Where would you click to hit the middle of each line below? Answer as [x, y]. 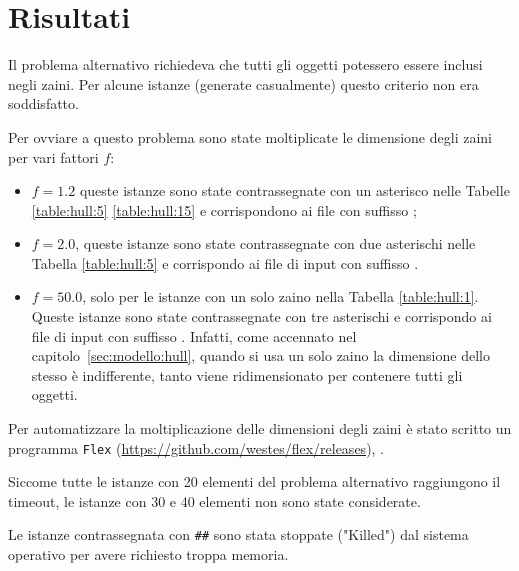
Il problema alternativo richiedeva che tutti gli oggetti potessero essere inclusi [245, 64]
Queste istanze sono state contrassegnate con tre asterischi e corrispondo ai [261, 316]
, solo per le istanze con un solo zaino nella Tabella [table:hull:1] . [280, 296]
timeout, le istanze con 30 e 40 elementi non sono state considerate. [214, 500]
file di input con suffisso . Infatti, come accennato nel [194, 335]
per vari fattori [53, 156]
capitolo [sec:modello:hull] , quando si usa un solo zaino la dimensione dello [260, 355]
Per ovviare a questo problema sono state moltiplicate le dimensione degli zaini [250, 136]
